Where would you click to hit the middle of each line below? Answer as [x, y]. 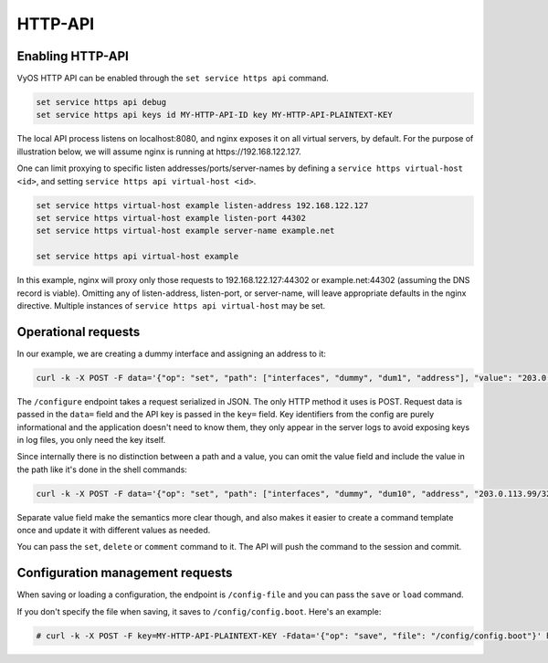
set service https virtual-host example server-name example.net [185, 231]
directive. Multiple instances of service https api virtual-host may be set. [171, 305]
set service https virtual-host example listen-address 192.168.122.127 [202, 205]
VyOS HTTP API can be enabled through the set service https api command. [173, 79]
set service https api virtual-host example [137, 257]
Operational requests [79, 332]
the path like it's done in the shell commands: [102, 469]
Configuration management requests [125, 573]
